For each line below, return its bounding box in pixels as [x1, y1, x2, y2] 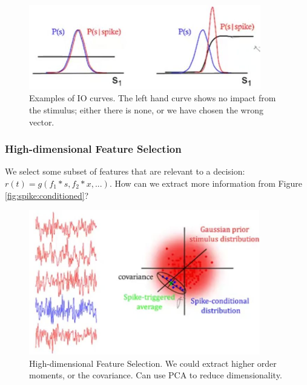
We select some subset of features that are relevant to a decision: [5, 165, 245, 178]
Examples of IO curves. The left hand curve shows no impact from [29, 92, 276, 104]
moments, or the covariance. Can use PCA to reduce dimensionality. [29, 369, 282, 381]
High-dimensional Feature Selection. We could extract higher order [29, 357, 277, 369]
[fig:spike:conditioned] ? [5, 189, 89, 201]
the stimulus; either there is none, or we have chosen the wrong [29, 103, 263, 116]
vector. [29, 115, 54, 128]
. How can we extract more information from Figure [109, 176, 302, 189]
